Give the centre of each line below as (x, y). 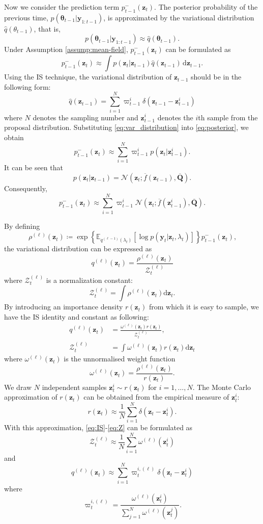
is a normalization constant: (89, 280)
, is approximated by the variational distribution (179, 17)
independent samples (74, 387)
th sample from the (228, 117)
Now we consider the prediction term (62, 7)
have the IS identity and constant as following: (77, 317)
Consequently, (26, 188)
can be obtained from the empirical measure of (156, 397)
